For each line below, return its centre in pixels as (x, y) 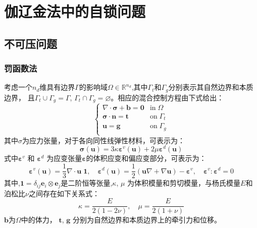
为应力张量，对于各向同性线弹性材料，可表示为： (104, 140)
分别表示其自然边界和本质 (211, 87)
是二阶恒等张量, (87, 183)
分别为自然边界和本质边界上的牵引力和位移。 (147, 220)
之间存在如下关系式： (64, 193)
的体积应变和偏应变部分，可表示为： (146, 158)
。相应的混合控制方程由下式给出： (167, 97)
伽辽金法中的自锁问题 (75, 11)
